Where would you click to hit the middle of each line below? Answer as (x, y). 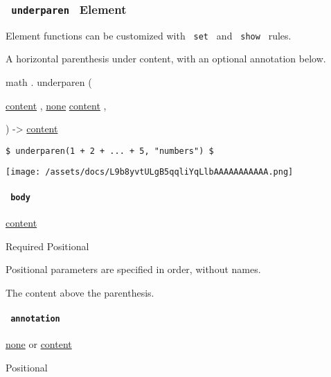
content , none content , (56, 105)
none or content (39, 344)
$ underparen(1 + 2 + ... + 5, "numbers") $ (110, 151)
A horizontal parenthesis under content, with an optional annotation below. (166, 59)
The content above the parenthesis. (80, 292)
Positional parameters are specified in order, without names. (133, 269)
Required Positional (47, 246)
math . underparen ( (49, 82)
